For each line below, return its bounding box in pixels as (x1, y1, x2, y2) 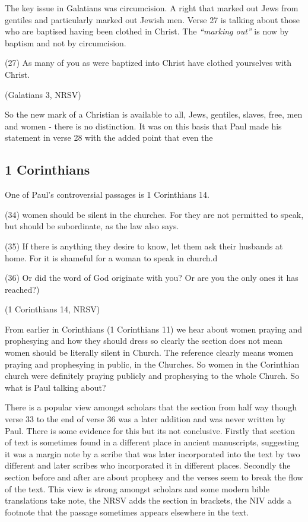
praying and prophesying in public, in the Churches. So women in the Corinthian (5, 358, 300, 370)
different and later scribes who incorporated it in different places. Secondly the (5, 459, 291, 472)
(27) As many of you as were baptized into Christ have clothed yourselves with (5, 56, 292, 69)
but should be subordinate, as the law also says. (5, 220, 179, 232)
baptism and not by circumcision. (5, 36, 126, 49)
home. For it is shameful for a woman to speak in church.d (5, 251, 218, 264)
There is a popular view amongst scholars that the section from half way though (5, 401, 297, 413)
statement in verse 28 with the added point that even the (5, 131, 213, 144)
